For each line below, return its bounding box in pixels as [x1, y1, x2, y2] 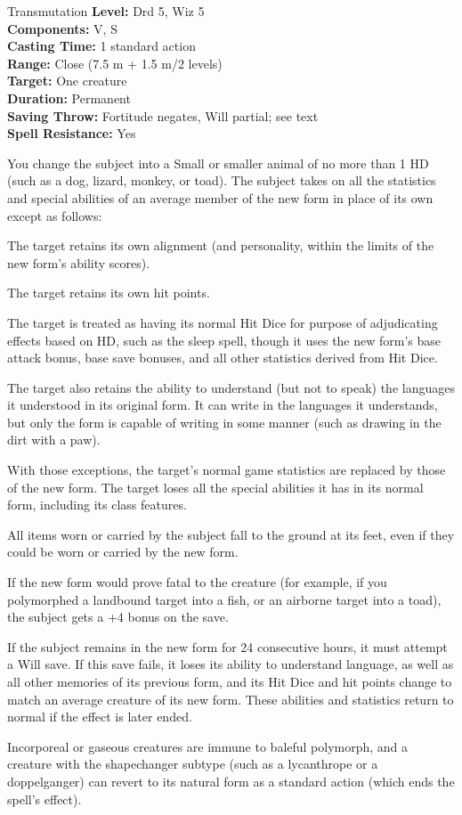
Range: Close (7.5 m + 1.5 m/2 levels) [7, 53, 223, 72]
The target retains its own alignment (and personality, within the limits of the [7, 236, 434, 255]
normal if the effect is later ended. [7, 707, 192, 726]
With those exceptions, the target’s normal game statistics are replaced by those [7, 460, 446, 479]
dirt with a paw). [7, 430, 101, 449]
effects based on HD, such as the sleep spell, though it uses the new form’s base [7, 330, 442, 349]
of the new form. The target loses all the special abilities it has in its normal [7, 477, 424, 496]
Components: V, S [7, 19, 118, 37]
